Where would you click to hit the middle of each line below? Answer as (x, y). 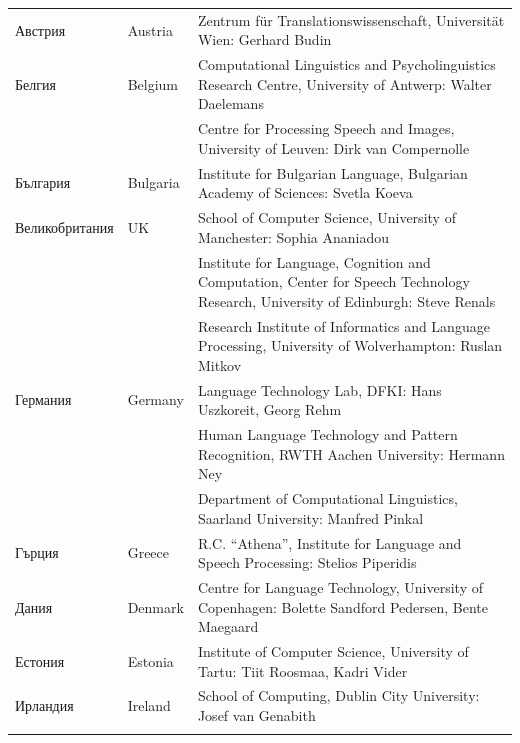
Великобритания (64, 226)
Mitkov (219, 364)
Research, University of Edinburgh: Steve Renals (346, 300)
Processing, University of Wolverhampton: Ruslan (350, 345)
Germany (155, 399)
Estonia (150, 660)
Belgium (153, 83)
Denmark (155, 606)
